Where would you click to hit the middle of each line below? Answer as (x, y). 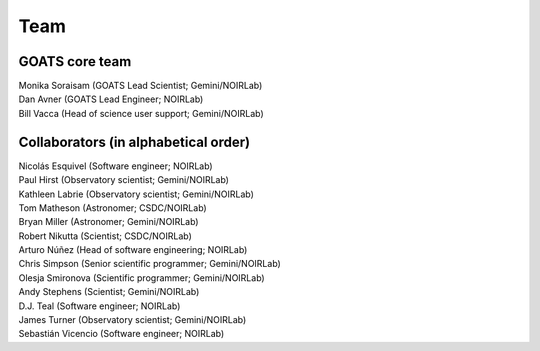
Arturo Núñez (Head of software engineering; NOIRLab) (133, 250)
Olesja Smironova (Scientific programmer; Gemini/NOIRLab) (141, 277)
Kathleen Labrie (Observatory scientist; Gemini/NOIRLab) (136, 194)
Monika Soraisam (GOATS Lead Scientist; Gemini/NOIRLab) (140, 86)
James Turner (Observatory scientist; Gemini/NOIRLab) (132, 320)
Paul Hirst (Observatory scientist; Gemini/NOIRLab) (124, 180)
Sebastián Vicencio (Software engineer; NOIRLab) (121, 334)
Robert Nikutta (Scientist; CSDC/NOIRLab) (105, 236)
